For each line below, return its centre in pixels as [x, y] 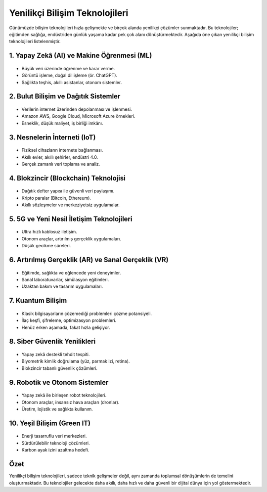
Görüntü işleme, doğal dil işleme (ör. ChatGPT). [69, 75]
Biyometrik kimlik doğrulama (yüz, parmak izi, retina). [76, 361]
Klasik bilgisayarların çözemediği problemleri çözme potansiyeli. [87, 313]
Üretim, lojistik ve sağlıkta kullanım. [57, 409]
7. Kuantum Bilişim [38, 301]
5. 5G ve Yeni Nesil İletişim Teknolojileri [71, 219]
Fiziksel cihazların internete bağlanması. [62, 150]
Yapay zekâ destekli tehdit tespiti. [56, 355]
